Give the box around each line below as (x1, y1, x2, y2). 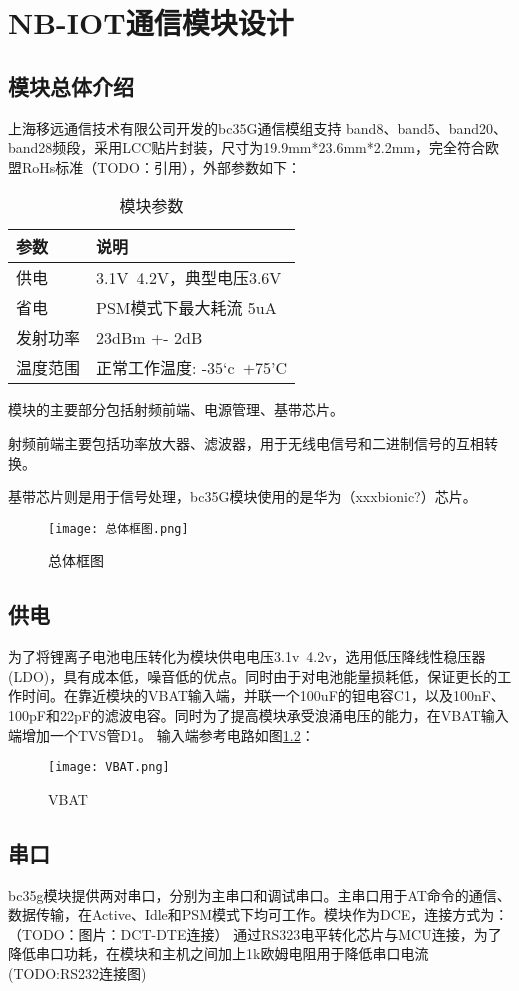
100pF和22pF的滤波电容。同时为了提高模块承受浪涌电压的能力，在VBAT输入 (8, 704, 509, 725)
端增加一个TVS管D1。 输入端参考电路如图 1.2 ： (8, 724, 315, 745)
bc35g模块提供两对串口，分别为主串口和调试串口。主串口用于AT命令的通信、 (8, 884, 511, 905)
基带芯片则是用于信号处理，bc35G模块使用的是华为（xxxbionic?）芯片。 (8, 486, 477, 507)
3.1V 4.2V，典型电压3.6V (96, 266, 282, 290)
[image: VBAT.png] (48, 760, 170, 775)
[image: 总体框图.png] (48, 521, 189, 536)
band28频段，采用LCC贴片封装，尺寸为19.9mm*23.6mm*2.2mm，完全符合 (8, 137, 485, 158)
